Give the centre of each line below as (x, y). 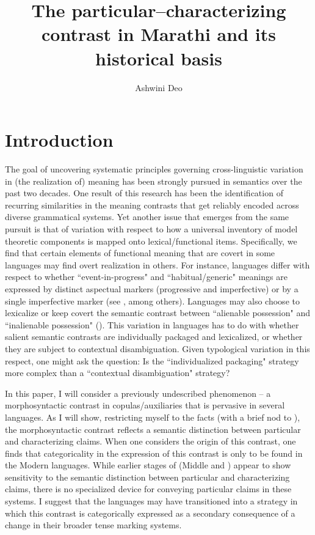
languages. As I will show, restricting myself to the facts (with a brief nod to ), (153, 417)
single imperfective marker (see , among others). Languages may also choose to (152, 301)
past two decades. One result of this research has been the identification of (144, 193)
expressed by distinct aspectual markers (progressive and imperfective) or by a (152, 288)
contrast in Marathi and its (159, 34)
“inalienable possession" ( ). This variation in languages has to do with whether (152, 324)
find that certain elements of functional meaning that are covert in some (140, 253)
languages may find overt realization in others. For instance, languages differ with (157, 264)
